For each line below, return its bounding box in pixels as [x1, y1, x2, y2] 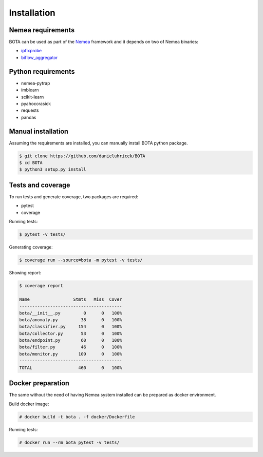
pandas [21, 114, 37, 120]
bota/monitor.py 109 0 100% [19, 351, 122, 356]
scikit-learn [21, 94, 44, 100]
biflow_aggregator [21, 54, 58, 61]
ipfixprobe [21, 48, 42, 54]
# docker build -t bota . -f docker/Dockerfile [19, 414, 135, 419]
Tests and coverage [9, 181, 71, 189]
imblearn [21, 87, 39, 93]
